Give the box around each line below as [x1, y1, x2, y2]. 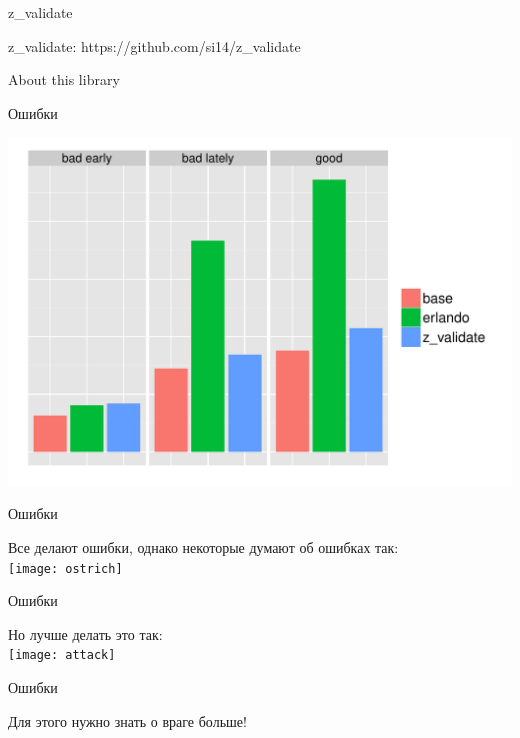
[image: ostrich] [8, 561, 123, 576]
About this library [8, 69, 120, 90]
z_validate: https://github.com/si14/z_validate [8, 35, 301, 56]
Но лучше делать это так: [8, 623, 163, 644]
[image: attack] [8, 648, 116, 663]
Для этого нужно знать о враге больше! [8, 710, 247, 731]
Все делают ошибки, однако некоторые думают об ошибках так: [8, 537, 399, 558]
